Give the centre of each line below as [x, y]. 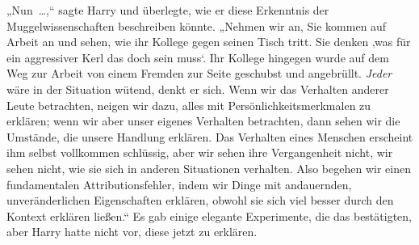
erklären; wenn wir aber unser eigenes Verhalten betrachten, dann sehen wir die [203, 121]
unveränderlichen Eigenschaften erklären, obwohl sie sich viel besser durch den [200, 200]
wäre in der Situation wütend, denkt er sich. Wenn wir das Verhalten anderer [198, 89]
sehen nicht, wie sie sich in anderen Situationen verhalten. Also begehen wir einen [209, 168]
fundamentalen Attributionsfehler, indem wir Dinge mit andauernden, [179, 184]
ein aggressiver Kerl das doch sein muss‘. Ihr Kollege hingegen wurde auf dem [198, 57]
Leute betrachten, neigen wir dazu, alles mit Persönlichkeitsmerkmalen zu [189, 105]
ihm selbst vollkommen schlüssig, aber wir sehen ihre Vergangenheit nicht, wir [200, 152]
